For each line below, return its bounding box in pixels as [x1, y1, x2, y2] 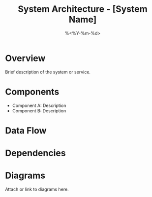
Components [5, 86, 60, 97]
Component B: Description [12, 107, 66, 114]
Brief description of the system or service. [5, 69, 91, 75]
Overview [5, 53, 46, 64]
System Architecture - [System [18, 3, 148, 15]
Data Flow [5, 125, 47, 136]
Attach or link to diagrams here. [5, 186, 69, 192]
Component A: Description [12, 102, 66, 108]
